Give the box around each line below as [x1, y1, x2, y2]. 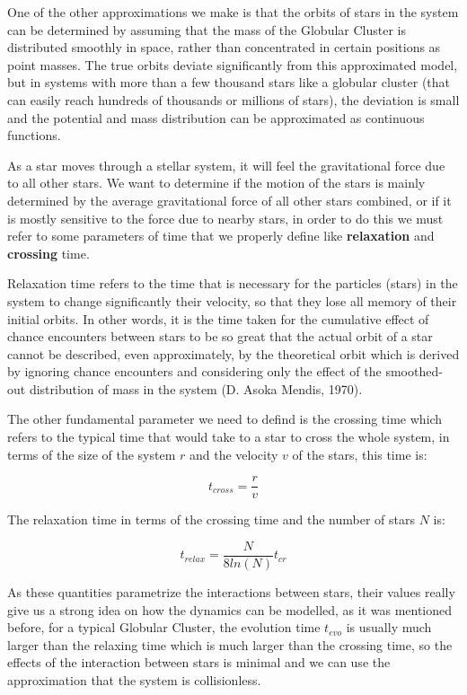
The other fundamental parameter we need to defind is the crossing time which [7, 409, 443, 428]
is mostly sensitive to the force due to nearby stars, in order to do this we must [7, 208, 444, 227]
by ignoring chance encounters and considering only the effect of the [7, 362, 382, 381]
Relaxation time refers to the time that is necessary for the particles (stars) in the [7, 274, 458, 293]
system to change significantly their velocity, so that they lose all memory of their [7, 291, 457, 310]
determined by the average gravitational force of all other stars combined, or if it [7, 190, 452, 209]
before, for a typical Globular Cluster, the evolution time [7, 618, 321, 637]
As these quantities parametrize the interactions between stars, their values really [7, 582, 455, 601]
